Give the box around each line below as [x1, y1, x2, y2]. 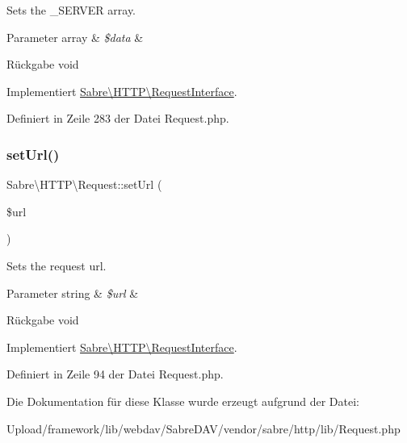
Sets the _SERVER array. [6, 2, 136, 18]
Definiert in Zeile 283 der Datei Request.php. [6, 110, 229, 127]
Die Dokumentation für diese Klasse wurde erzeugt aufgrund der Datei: [6, 392, 359, 409]
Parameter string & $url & [6, 284, 139, 301]
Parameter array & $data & [6, 28, 144, 45]
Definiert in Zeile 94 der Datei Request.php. [6, 366, 224, 382]
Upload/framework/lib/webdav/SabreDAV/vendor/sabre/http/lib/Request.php [6, 420, 401, 437]
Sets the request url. [6, 257, 107, 274]
